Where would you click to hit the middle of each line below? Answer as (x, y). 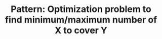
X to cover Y (81, 30)
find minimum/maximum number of (81, 20)
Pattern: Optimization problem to (81, 9)
